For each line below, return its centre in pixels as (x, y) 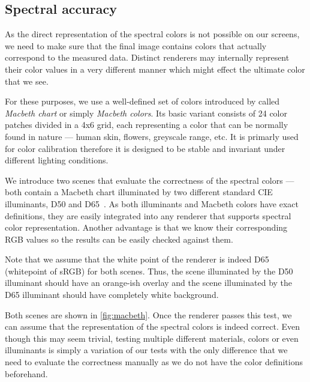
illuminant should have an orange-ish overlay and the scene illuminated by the (149, 283)
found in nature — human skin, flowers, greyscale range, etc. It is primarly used (152, 136)
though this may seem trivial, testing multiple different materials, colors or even (152, 338)
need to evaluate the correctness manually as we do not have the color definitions (154, 362)
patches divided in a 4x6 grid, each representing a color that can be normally (147, 125)
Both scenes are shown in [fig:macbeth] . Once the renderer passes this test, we (148, 314)
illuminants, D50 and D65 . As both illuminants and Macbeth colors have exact (152, 203)
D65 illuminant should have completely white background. (112, 295)
